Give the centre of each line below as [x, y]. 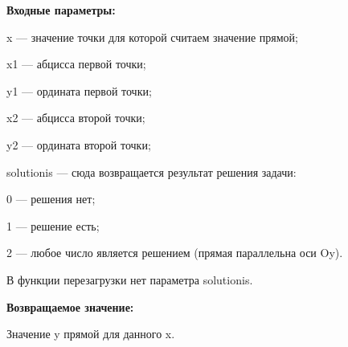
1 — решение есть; [53, 225]
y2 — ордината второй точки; [79, 144]
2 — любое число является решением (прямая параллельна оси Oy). [175, 253]
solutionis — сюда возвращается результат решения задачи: [151, 171]
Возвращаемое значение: [70, 306]
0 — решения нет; [51, 199]
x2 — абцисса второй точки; [76, 118]
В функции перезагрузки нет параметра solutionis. [130, 279]
